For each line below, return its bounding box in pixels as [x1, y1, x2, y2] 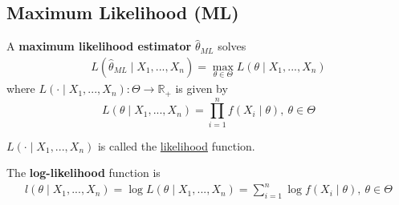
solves [218, 38, 246, 54]
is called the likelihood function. [97, 137, 255, 154]
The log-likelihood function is [6, 164, 161, 181]
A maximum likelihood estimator [6, 38, 192, 54]
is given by [175, 80, 228, 97]
